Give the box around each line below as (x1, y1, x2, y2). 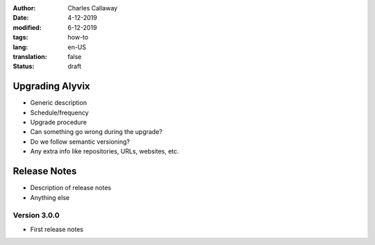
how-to (67, 33, 89, 42)
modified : (12, 23, 42, 31)
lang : (12, 42, 28, 51)
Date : (12, 14, 29, 22)
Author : (12, 4, 36, 12)
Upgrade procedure (30, 118, 87, 126)
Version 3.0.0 (12, 210, 60, 220)
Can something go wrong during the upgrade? (30, 128, 163, 136)
